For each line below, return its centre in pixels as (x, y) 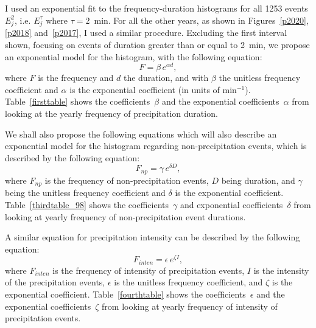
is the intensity (281, 270)
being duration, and (258, 180)
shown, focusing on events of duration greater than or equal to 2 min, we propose (157, 44)
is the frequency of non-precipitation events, (127, 180)
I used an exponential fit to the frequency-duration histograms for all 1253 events (156, 8)
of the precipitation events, (55, 282)
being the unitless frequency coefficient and (85, 193)
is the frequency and (76, 78)
